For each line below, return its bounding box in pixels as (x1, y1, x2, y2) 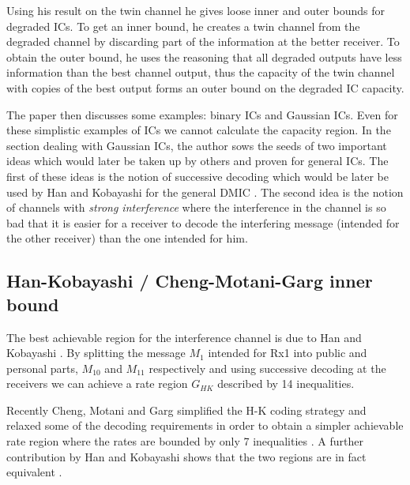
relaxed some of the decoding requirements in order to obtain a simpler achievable (6, 417, 404, 434)
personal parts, (6, 359, 78, 376)
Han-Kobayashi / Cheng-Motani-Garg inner (6, 269, 373, 293)
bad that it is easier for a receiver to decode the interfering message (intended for (6, 214, 400, 231)
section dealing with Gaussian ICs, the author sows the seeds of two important (6, 137, 387, 153)
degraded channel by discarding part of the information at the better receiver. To (6, 33, 400, 50)
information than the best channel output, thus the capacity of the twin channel (6, 64, 395, 81)
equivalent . (6, 464, 62, 480)
